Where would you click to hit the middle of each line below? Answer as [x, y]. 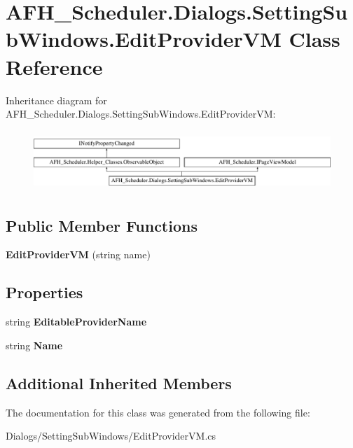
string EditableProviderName [76, 322]
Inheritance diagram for [56, 100]
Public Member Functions [102, 225]
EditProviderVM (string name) [78, 254]
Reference [54, 66]
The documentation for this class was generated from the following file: [158, 412]
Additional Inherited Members [119, 383]
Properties [44, 292]
